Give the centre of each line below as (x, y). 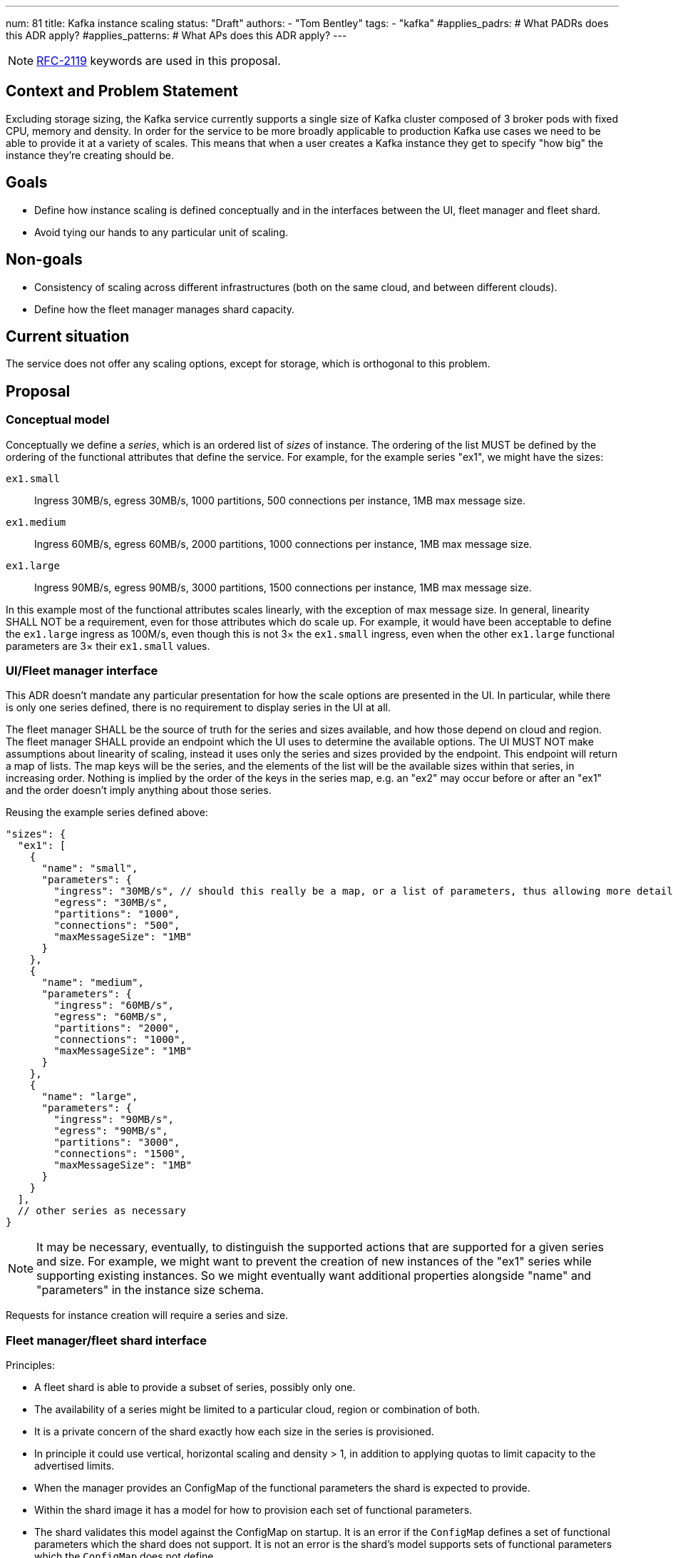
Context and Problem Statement (122, 91)
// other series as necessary (102, 1211)
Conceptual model (58, 420)
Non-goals (44, 260)
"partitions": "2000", (117, 1028)
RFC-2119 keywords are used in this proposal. (159, 61)
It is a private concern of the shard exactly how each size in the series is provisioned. (234, 1432)
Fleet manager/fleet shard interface (106, 1340)
